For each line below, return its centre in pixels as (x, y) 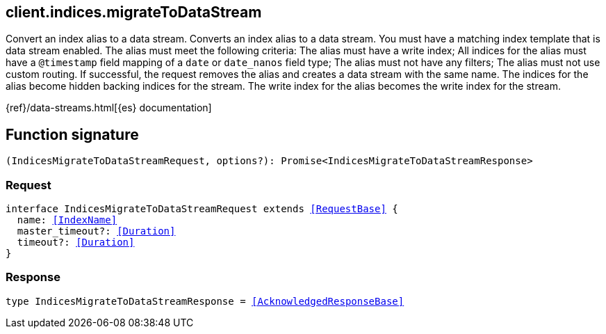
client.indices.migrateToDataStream (134, 12)
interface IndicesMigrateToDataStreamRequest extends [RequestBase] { (202, 209)
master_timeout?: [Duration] (96, 231)
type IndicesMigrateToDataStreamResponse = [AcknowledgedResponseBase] (205, 301)
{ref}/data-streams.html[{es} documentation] (109, 108)
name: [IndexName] (67, 220)
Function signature (72, 134)
